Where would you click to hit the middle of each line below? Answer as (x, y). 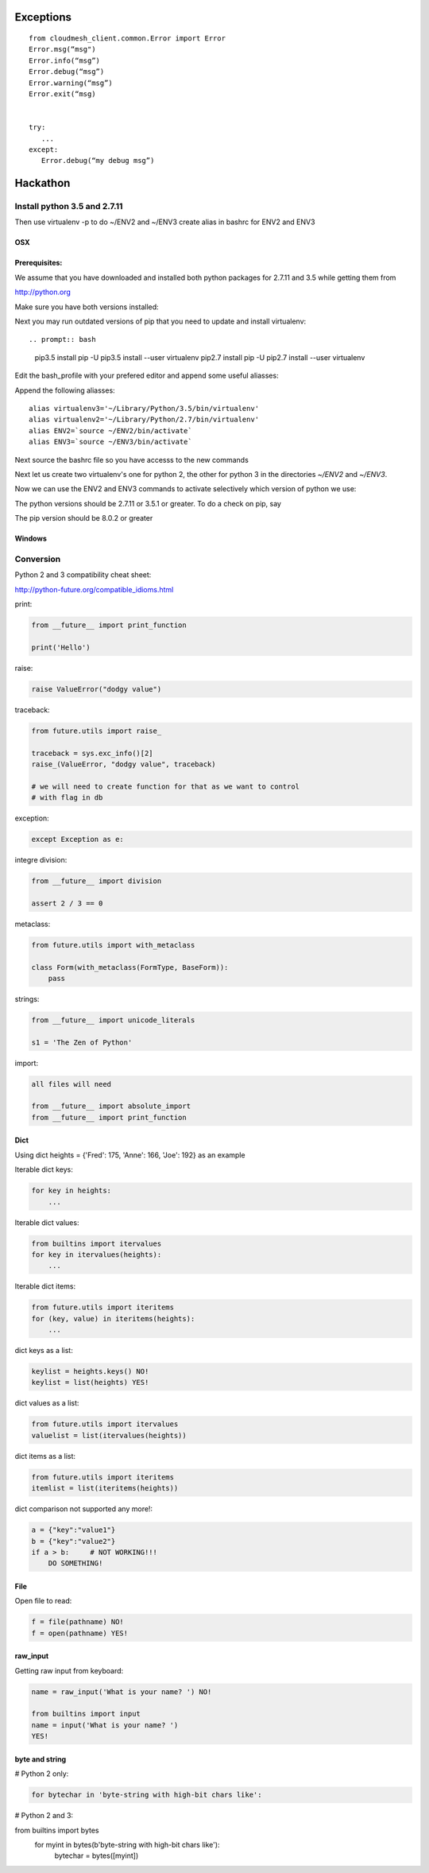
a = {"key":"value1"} (73, 1530)
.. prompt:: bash (62, 339)
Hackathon (43, 183)
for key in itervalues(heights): (97, 1254)
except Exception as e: (78, 840)
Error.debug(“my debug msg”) (98, 161)
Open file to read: (43, 1601)
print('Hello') (61, 647)
